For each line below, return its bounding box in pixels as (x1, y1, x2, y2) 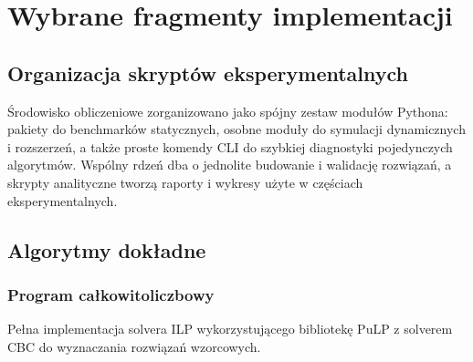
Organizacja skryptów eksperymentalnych (7, 58, 409, 87)
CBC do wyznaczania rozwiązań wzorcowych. (7, 336, 261, 356)
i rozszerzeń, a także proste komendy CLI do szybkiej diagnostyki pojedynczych (7, 137, 453, 156)
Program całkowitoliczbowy (7, 283, 215, 305)
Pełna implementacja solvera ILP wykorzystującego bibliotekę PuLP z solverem (7, 319, 453, 338)
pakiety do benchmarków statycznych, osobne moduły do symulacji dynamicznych (7, 119, 466, 139)
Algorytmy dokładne (7, 235, 206, 264)
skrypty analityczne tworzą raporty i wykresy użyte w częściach (7, 172, 363, 191)
